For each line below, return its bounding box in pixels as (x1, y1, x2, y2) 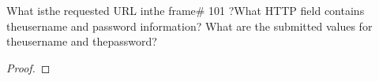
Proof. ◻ (6, 59, 51, 75)
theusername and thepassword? (6, 33, 157, 50)
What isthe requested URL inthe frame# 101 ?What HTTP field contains (6, 2, 365, 18)
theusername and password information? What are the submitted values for (6, 17, 373, 34)
